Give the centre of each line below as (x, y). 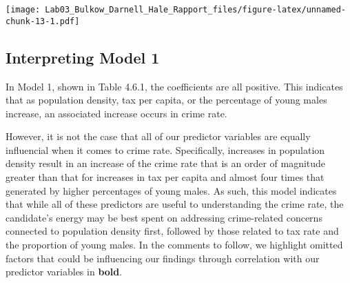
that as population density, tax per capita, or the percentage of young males (166, 100)
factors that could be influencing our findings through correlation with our (163, 258)
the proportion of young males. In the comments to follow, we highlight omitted (174, 245)
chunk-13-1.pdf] (43, 21)
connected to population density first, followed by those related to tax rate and (172, 231)
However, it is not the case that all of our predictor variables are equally (158, 136)
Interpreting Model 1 (83, 57)
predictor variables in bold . (64, 272)
